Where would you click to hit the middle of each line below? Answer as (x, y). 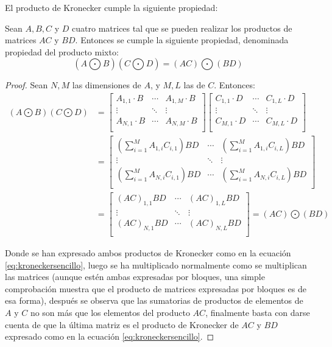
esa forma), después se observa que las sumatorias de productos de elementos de (154, 300)
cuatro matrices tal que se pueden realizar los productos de (182, 28)
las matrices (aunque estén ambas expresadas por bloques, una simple (135, 277)
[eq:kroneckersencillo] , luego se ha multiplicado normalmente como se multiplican (156, 265)
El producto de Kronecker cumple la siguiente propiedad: (111, 7)
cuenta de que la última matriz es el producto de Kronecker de (122, 324)
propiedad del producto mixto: (62, 51)
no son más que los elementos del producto (110, 312)
